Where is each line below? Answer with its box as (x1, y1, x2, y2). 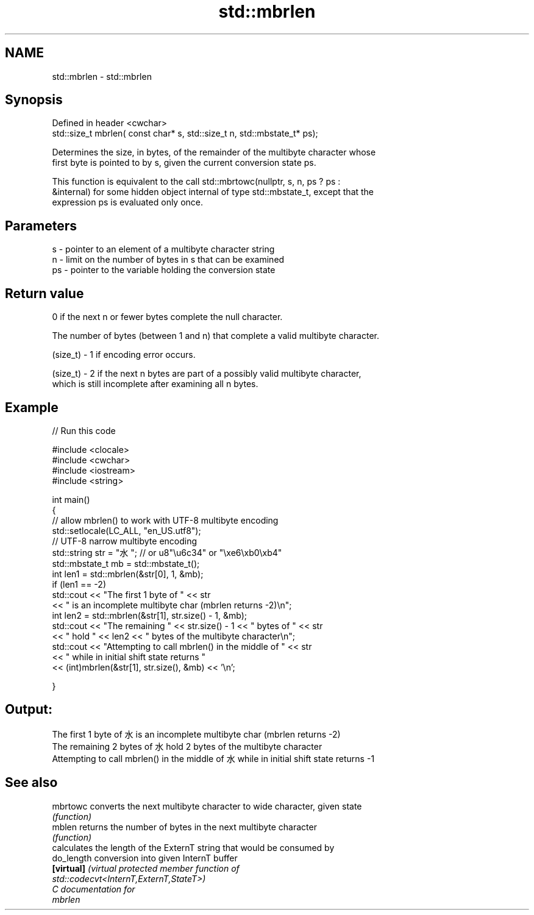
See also (5, 775, 58, 791)
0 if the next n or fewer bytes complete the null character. (52, 312, 283, 322)
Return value (5, 285, 84, 301)
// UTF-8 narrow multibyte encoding (52, 535, 198, 546)
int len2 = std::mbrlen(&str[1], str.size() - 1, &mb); (52, 610, 247, 621)
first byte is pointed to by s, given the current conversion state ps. (52, 157, 316, 168)
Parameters (5, 218, 77, 233)
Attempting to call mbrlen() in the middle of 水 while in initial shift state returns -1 (52, 753, 375, 764)
